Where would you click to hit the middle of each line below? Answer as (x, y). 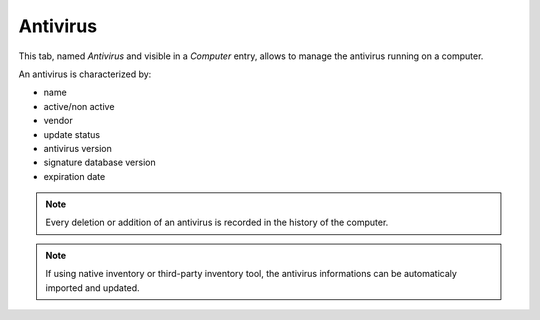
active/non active (79, 106)
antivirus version (77, 148)
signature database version (99, 162)
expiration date (74, 176)
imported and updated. (92, 287)
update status (71, 134)
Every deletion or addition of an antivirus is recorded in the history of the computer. (217, 222)
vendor (58, 121)
